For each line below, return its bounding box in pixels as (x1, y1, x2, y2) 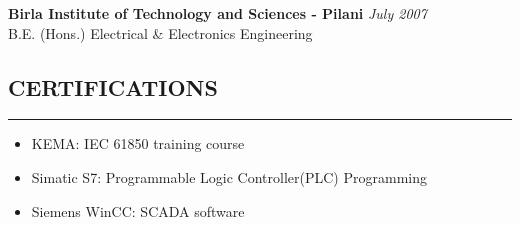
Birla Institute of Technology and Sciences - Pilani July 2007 (8, 3, 427, 23)
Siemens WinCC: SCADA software (31, 200, 245, 221)
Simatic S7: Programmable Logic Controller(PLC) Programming (31, 166, 427, 187)
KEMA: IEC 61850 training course (31, 133, 245, 154)
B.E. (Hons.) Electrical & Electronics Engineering (8, 22, 313, 43)
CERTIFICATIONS (8, 71, 218, 102)
